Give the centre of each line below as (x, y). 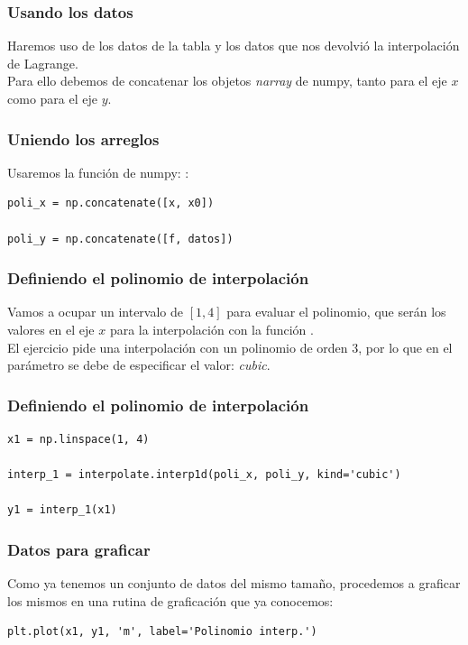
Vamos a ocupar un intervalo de (95, 312)
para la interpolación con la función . (211, 329)
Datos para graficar (79, 549)
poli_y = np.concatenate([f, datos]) (120, 239)
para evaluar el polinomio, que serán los (336, 312)
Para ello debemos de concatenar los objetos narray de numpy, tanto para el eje (227, 81)
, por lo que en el (405, 347)
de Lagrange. (43, 63)
